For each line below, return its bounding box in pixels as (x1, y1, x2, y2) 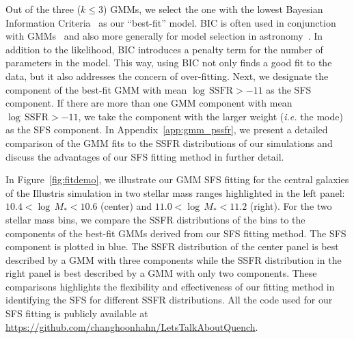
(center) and (100, 199, 152, 213)
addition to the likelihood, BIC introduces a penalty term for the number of (5, 42, 323, 56)
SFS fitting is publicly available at (5, 306, 148, 321)
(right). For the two (249, 199, 332, 213)
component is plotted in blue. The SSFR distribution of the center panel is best (5, 239, 339, 254)
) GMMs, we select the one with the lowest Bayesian (103, 2, 323, 16)
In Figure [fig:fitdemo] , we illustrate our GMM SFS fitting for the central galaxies (5, 172, 349, 187)
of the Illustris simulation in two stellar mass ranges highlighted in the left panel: (5, 185, 345, 200)
